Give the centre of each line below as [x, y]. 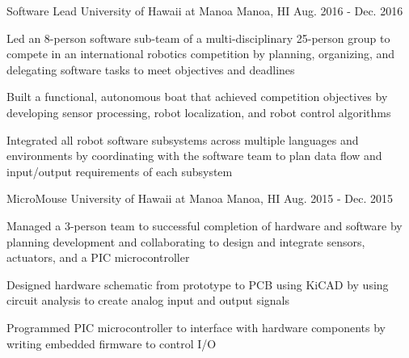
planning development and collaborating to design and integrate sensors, [186, 241]
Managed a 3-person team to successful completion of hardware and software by [204, 225]
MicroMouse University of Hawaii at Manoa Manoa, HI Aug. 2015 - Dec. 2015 [200, 198]
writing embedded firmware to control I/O [112, 343]
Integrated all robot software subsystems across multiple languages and [183, 139]
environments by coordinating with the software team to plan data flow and [194, 156]
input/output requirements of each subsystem [120, 171]
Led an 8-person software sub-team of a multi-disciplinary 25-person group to [198, 38]
